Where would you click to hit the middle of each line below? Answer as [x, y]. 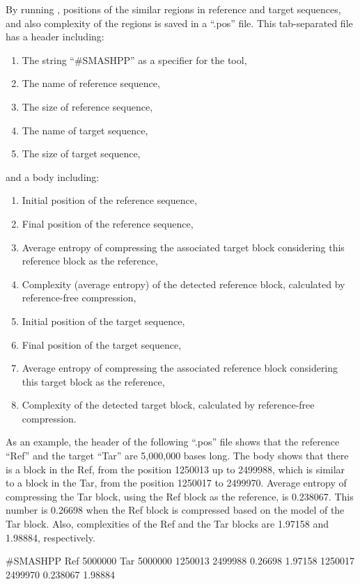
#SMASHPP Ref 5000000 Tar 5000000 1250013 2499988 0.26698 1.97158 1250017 [180, 561]
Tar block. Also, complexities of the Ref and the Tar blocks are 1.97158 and [167, 524]
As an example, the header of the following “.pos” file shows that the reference [173, 442]
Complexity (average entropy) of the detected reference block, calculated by [183, 284]
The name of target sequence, [85, 130]
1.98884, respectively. [50, 537]
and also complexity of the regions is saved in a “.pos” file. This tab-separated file [179, 23]
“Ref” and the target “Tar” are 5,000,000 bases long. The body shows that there [177, 456]
